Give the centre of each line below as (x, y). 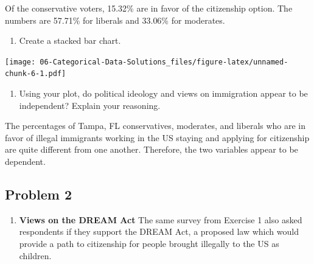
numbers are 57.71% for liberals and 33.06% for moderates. (115, 20)
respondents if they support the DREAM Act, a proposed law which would (159, 231)
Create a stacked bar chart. (70, 40)
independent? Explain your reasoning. (90, 105)
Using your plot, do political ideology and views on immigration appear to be (163, 93)
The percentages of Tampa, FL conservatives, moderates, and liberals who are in (155, 126)
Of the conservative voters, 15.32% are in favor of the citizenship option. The (149, 8)
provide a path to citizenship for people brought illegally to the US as (149, 244)
